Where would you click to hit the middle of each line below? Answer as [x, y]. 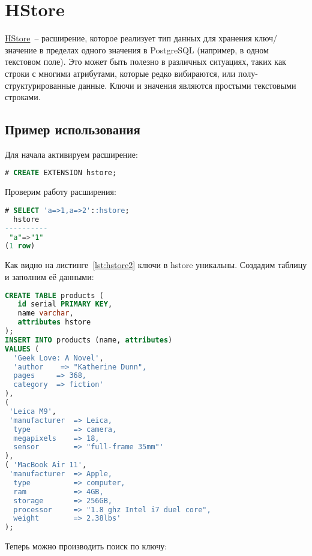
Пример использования [73, 129]
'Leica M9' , [33, 411]
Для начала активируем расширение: [71, 154]
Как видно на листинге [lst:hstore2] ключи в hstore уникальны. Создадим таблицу [156, 265]
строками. [23, 97]
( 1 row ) [20, 246]
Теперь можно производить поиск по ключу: [86, 546]
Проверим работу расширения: [61, 192]
